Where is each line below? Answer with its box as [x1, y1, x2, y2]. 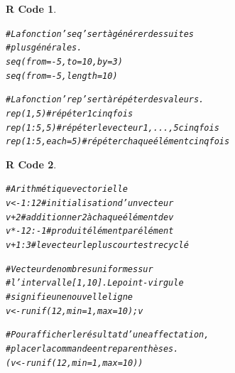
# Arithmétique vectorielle [6, 184, 128, 195]
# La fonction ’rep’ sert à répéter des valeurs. [6, 94, 204, 105]
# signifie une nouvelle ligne [6, 292, 133, 303]
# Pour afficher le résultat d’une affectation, [6, 330, 209, 340]
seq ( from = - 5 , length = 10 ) [6, 70, 118, 81]
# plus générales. [6, 43, 82, 53]
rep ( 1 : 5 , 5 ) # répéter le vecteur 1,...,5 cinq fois [6, 122, 219, 133]
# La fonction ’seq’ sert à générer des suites [6, 28, 194, 39]
